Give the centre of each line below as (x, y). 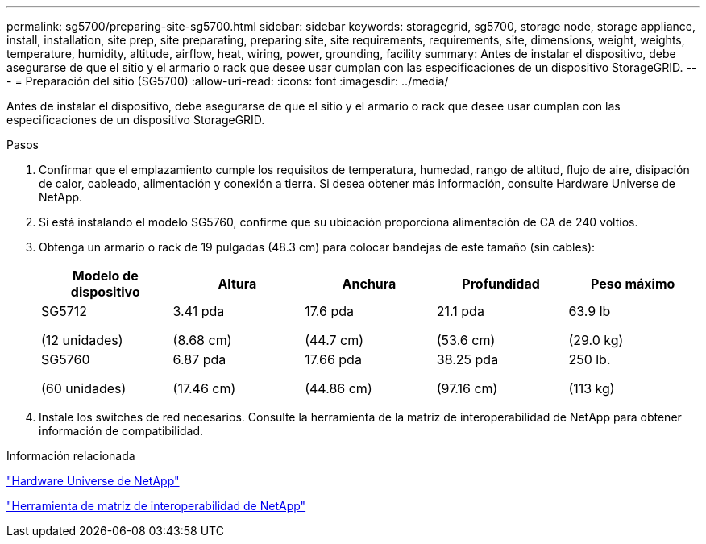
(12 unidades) (82, 340)
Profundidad (501, 284)
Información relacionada (71, 456)
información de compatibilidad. (121, 431)
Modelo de (105, 276)
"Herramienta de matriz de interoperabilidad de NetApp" (156, 506)
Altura (237, 284)
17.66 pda (333, 359)
